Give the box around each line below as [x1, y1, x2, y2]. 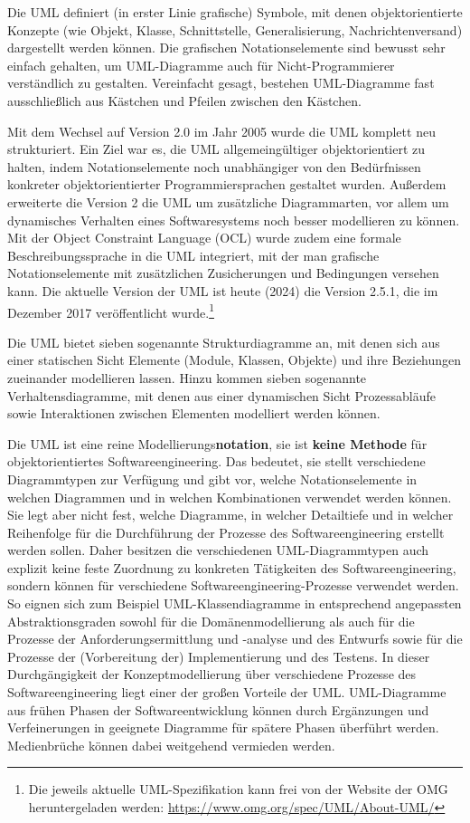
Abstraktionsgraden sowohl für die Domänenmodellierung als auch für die [7, 611, 415, 630]
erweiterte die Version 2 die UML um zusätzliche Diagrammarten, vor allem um [7, 192, 449, 211]
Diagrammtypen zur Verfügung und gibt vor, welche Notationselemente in [7, 469, 418, 488]
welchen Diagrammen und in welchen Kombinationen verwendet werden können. [7, 487, 452, 506]
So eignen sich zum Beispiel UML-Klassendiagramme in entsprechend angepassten [7, 594, 462, 613]
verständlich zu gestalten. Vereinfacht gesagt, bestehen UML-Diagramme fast [7, 73, 435, 92]
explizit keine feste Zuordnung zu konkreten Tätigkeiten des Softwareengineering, [7, 558, 456, 577]
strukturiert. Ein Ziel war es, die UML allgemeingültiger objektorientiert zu [7, 139, 426, 158]
